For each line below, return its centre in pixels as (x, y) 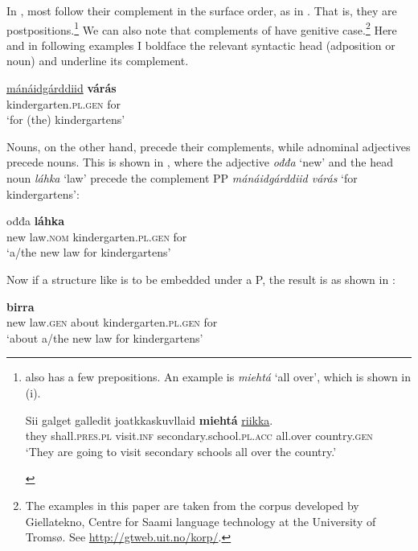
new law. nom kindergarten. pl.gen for (97, 236)
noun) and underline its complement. (98, 61)
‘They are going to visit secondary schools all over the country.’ (181, 451)
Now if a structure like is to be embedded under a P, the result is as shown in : (201, 279)
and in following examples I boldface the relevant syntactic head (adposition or (201, 45)
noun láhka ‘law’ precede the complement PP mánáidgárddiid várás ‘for (182, 178)
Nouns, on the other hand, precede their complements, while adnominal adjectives (209, 146)
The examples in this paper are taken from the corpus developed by (192, 505)
